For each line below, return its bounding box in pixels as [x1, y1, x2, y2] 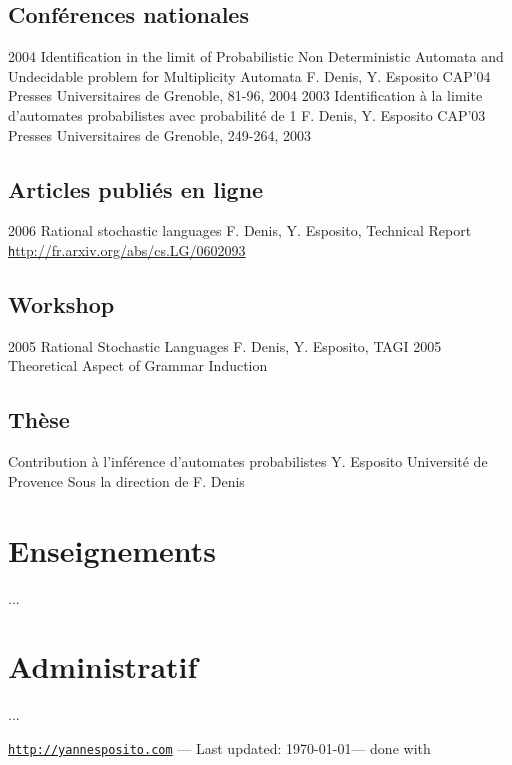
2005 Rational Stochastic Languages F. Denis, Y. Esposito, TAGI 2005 [8, 335, 442, 356]
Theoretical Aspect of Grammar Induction [8, 355, 268, 376]
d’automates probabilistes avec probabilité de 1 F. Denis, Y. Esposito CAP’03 [8, 104, 486, 125]
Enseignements [8, 529, 217, 570]
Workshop [8, 289, 115, 320]
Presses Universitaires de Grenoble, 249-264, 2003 [8, 124, 311, 145]
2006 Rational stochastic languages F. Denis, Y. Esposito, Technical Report [8, 220, 472, 241]
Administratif [8, 646, 198, 687]
